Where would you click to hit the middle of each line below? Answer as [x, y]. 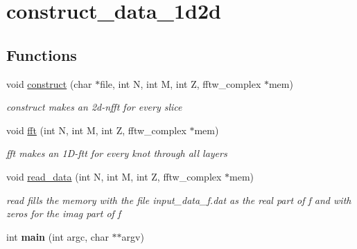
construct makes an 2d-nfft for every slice [94, 107]
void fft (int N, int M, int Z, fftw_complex [96, 130]
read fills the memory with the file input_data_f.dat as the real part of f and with [179, 200]
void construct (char [49, 83]
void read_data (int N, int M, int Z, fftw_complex [114, 176]
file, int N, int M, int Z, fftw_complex [181, 83]
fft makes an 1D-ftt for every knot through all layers [117, 153]
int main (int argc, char [58, 236]
